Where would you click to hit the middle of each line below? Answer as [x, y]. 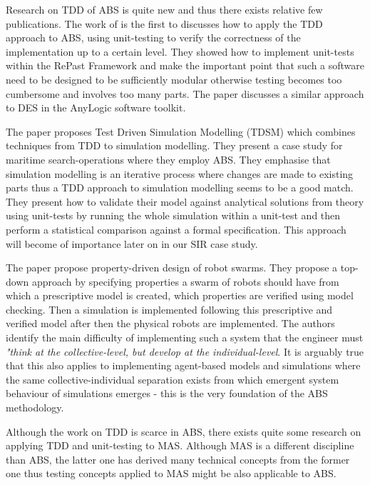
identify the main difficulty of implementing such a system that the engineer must [185, 337]
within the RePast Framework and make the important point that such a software [185, 65]
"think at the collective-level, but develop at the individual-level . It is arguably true [185, 351]
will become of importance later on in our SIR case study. [132, 243]
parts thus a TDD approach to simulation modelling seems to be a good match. [180, 187]
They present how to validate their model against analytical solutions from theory [185, 201]
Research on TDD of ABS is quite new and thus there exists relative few [164, 9]
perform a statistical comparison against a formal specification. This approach [176, 229]
